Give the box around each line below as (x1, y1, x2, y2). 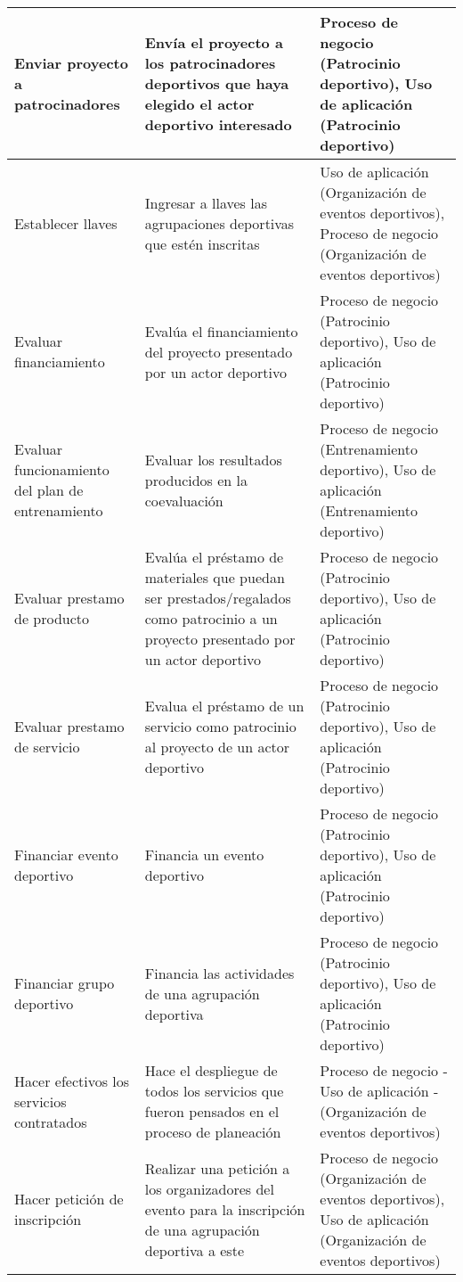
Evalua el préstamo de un (144, 695, 305, 716)
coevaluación (144, 489, 223, 511)
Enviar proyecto (14, 53, 128, 73)
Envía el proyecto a (144, 32, 283, 53)
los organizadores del (144, 1178, 274, 1199)
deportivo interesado (144, 114, 292, 135)
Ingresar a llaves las (144, 192, 267, 213)
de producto (14, 608, 90, 629)
